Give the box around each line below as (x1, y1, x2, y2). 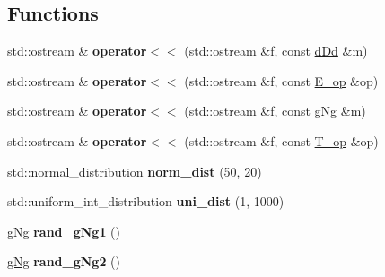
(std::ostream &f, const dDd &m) (184, 41, 368, 60)
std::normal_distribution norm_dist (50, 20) (7, 161, 262, 180)
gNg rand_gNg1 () (7, 221, 121, 240)
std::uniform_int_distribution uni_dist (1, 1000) (7, 192, 284, 211)
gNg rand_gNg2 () (7, 252, 121, 271)
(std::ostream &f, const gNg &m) (184, 101, 366, 120)
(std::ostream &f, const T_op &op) (184, 131, 379, 150)
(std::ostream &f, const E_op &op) (184, 71, 379, 90)
